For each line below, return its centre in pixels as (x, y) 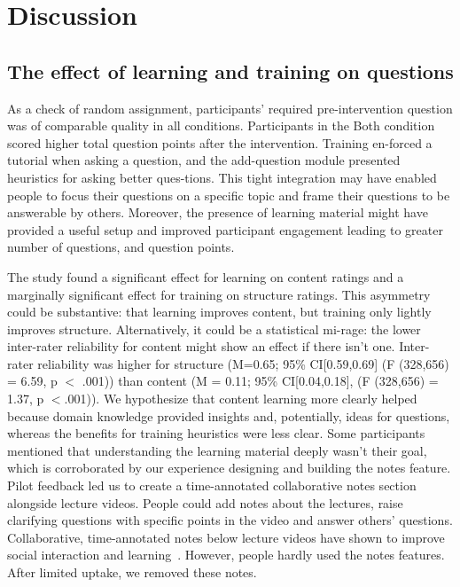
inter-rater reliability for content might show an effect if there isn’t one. (201, 346)
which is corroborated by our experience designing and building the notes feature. (229, 468)
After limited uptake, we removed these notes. (132, 572)
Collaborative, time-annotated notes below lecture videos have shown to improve (226, 537)
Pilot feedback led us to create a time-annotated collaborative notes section (212, 485)
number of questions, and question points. (121, 247)
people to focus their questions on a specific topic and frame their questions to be (229, 195)
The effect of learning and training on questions (230, 70)
